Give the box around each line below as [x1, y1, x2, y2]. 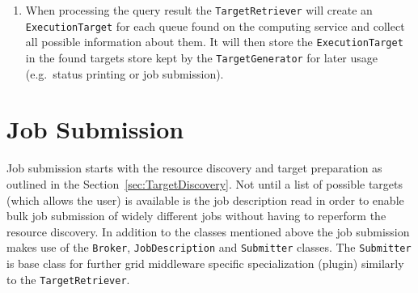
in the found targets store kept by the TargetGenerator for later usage [25, 49, 378, 66]
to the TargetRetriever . [6, 270, 130, 287]
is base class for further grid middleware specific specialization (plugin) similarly [6, 254, 404, 271]
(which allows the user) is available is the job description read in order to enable [6, 191, 404, 208]
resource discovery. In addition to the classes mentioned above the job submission [6, 223, 410, 240]
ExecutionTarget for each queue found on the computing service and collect [25, 17, 405, 34]
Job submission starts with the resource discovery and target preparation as [6, 159, 382, 176]
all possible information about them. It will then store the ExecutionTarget [25, 33, 403, 50]
